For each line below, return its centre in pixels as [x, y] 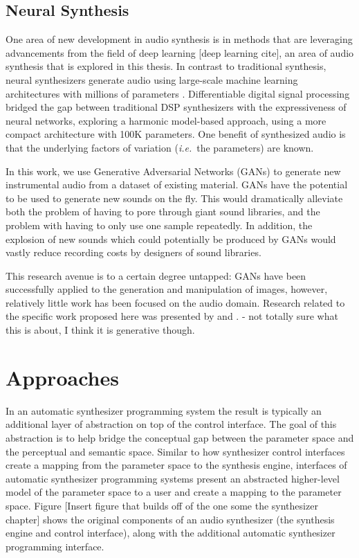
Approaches [62, 377]
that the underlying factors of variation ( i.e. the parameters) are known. [160, 147]
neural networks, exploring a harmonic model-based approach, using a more [166, 120]
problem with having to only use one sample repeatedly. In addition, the [159, 225]
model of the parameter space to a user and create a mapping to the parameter [174, 492]
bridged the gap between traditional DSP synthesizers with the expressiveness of [176, 107]
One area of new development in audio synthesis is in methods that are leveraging [179, 39]
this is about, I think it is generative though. [100, 330]
